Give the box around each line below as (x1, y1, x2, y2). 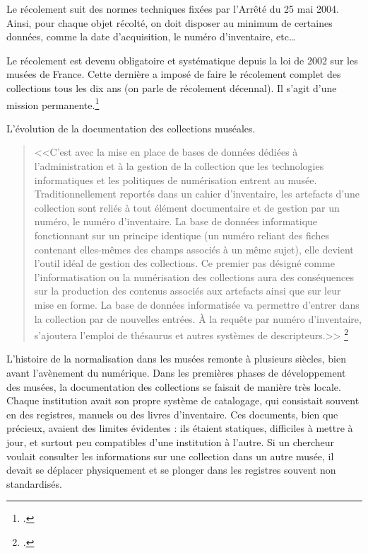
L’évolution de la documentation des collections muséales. (6, 120, 256, 135)
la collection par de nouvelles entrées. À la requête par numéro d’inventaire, (34, 311, 362, 326)
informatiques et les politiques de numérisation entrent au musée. (34, 172, 317, 187)
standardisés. (6, 476, 62, 491)
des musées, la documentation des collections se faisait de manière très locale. (6, 379, 341, 394)
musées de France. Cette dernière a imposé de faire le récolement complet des (6, 67, 341, 81)
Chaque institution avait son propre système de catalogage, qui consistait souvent (6, 393, 360, 408)
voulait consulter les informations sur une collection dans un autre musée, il (6, 448, 334, 463)
